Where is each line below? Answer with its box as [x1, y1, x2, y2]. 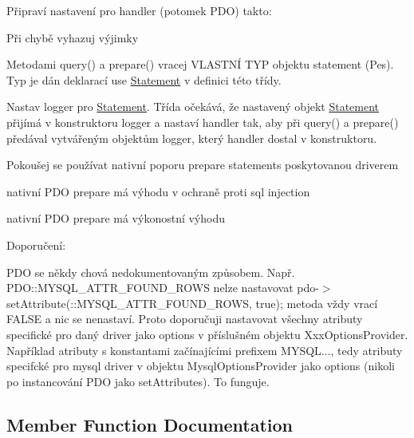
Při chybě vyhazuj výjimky [6, 29, 139, 45]
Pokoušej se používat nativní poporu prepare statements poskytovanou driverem [6, 156, 399, 173]
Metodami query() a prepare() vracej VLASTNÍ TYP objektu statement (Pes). [6, 56, 394, 73]
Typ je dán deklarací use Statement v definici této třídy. [6, 71, 282, 88]
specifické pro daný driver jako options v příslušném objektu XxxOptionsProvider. [6, 326, 408, 342]
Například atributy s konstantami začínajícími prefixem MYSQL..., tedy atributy [6, 341, 403, 358]
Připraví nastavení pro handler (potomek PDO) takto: [6, 2, 272, 18]
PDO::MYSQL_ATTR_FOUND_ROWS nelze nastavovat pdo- [6, 279, 319, 296]
